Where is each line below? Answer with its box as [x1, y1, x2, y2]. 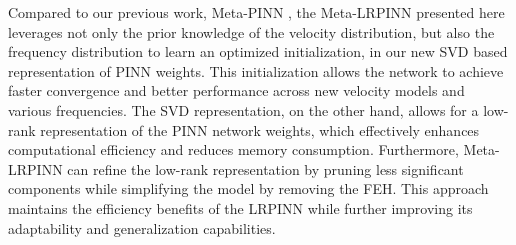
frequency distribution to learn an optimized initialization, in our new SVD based [8, 41, 508, 62]
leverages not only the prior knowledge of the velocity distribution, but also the [8, 21, 495, 42]
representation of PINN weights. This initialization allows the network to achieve [8, 60, 504, 81]
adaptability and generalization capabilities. [8, 217, 276, 238]
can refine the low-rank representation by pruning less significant [67, 158, 464, 179]
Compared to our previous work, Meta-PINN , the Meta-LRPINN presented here [8, 2, 505, 22]
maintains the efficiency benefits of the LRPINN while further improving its [8, 197, 473, 218]
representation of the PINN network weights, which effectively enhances [40, 119, 480, 140]
